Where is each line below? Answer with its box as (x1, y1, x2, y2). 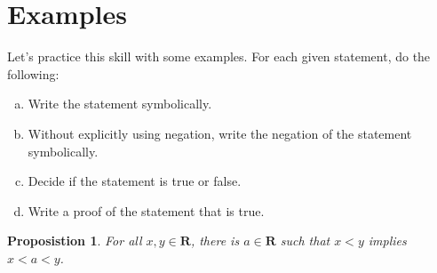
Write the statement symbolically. (28, 94, 212, 113)
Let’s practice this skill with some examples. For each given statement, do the (7, 47, 431, 66)
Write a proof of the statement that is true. (28, 201, 265, 220)
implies (368, 231, 407, 250)
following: (7, 64, 60, 83)
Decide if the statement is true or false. (28, 172, 242, 190)
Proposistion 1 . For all (7, 231, 142, 250)
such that (280, 231, 330, 250)
